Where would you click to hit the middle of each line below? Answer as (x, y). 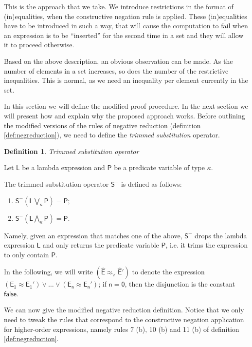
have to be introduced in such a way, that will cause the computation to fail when (126, 26)
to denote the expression (168, 272)
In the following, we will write (48, 272)
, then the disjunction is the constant (180, 284)
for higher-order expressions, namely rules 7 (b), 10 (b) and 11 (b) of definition (122, 329)
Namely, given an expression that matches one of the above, (93, 235)
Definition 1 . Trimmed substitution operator (72, 151)
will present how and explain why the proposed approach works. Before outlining (125, 115)
